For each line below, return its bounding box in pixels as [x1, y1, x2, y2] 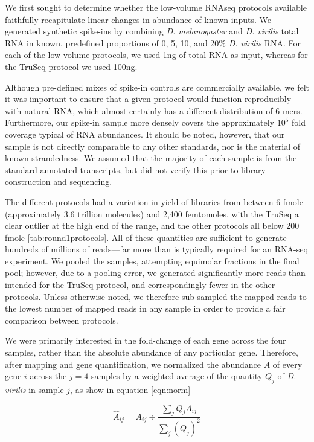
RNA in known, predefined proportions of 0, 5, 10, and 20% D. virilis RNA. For [5, 36, 301, 49]
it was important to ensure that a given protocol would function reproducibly [5, 92, 292, 105]
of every [272, 357, 303, 370]
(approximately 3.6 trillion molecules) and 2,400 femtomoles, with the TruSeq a [5, 207, 299, 220]
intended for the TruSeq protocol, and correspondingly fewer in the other [5, 278, 275, 291]
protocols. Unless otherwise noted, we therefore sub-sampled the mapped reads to [5, 290, 307, 303]
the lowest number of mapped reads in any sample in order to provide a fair [5, 302, 286, 315]
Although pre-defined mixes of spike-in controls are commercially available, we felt [5, 80, 309, 93]
